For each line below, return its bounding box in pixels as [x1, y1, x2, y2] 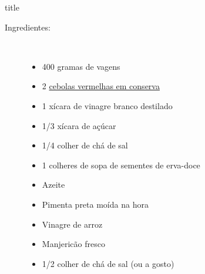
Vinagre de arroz [42, 218, 103, 230]
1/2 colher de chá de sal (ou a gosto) [42, 257, 174, 269]
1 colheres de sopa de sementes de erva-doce [42, 158, 200, 171]
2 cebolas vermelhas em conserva [42, 80, 160, 92]
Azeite [42, 178, 65, 191]
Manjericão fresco [42, 238, 105, 250]
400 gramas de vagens [42, 60, 120, 72]
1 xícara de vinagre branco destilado [42, 99, 173, 111]
